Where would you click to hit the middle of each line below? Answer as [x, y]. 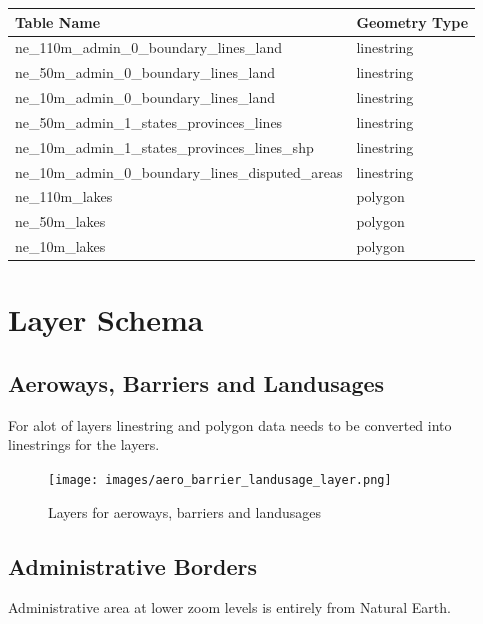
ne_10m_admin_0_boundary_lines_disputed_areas [179, 171]
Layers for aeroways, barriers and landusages [185, 511]
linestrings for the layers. [84, 444]
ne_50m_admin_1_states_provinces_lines [149, 121]
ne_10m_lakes [60, 246]
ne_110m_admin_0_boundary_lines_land [148, 47]
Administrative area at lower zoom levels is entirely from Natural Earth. [229, 607]
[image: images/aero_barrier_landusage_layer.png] [220, 479]
